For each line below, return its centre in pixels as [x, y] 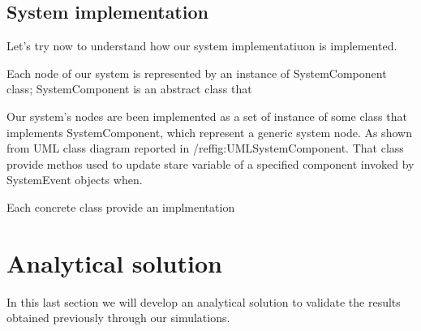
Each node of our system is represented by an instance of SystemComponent [197, 73]
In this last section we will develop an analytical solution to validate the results [204, 301]
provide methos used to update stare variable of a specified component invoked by [210, 163]
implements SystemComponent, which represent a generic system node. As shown [209, 132]
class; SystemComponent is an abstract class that [129, 89]
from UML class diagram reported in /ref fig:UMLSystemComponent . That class [205, 148]
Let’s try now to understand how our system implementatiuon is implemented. [202, 46]
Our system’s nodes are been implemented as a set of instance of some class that [207, 116]
